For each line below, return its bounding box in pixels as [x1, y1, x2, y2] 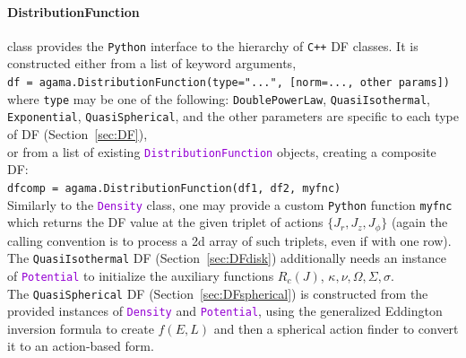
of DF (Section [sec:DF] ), [7, 125, 148, 144]
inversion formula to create [7, 319, 154, 337]
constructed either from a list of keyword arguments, [7, 54, 297, 73]
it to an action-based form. [7, 336, 154, 355]
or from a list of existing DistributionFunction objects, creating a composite [7, 142, 436, 161]
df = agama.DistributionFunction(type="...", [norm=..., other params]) [7, 76, 450, 90]
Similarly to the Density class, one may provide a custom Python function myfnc [7, 195, 453, 214]
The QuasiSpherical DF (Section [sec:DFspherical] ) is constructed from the [7, 284, 428, 302]
